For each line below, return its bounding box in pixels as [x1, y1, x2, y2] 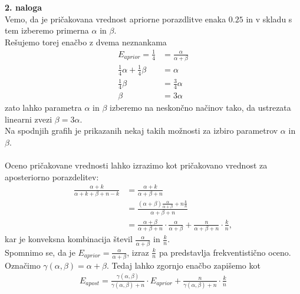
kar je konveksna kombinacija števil [5, 233, 133, 245]
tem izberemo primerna [5, 24, 89, 37]
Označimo [5, 259, 41, 271]
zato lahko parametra [5, 101, 82, 114]
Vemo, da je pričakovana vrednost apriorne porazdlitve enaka [5, 12, 226, 25]
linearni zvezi [5, 113, 52, 125]
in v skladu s [246, 12, 292, 25]
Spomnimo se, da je [5, 246, 75, 258]
